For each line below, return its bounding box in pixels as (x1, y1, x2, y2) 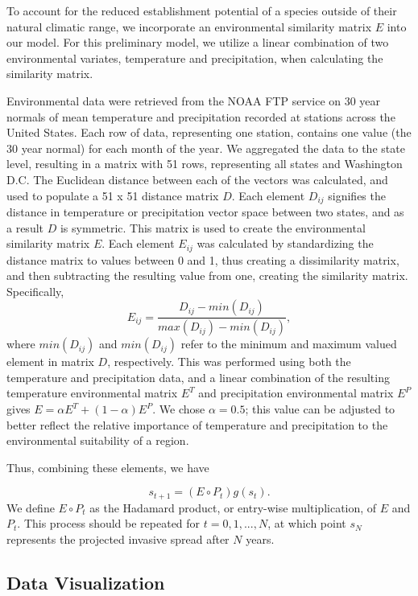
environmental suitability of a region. (6, 432, 189, 449)
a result (6, 219, 44, 236)
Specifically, (6, 282, 64, 299)
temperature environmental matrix (6, 384, 178, 401)
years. (246, 531, 275, 548)
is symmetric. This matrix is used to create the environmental (60, 219, 366, 236)
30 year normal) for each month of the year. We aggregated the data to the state (6, 139, 405, 156)
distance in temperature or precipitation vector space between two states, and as (6, 203, 404, 220)
